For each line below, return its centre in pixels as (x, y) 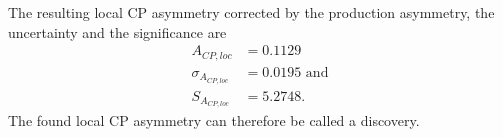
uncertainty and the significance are (117, 31)
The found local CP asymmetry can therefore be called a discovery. (214, 120)
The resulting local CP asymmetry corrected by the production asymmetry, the (251, 12)
